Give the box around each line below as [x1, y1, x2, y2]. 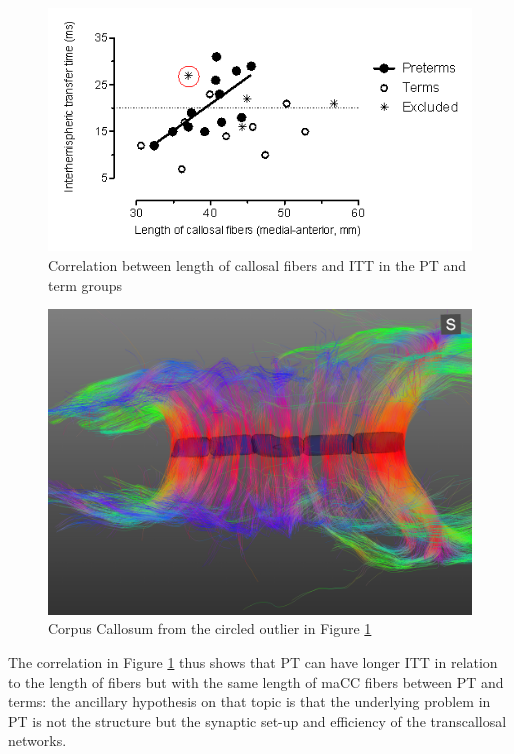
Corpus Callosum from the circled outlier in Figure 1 [48, 618, 372, 639]
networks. [8, 730, 67, 751]
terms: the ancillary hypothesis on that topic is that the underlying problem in [8, 691, 491, 712]
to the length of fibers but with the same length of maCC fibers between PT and [8, 671, 504, 692]
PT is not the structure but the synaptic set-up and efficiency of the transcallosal [8, 710, 507, 731]
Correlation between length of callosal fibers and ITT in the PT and [48, 255, 467, 276]
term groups [48, 274, 123, 295]
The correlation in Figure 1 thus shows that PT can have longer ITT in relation [8, 651, 498, 672]
